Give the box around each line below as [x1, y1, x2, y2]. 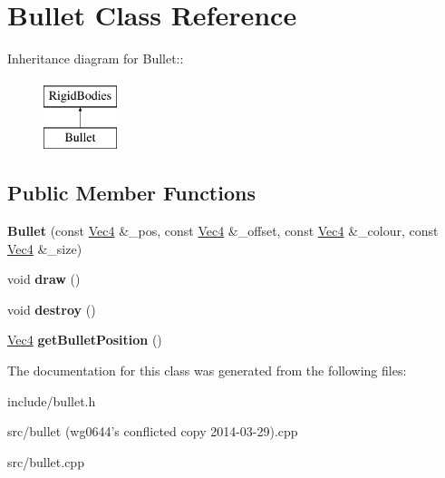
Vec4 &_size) [7, 239, 82, 258]
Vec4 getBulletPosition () [7, 330, 162, 349]
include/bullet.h [7, 391, 96, 410]
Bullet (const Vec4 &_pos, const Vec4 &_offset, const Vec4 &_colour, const [7, 221, 439, 240]
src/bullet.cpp [7, 452, 84, 471]
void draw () [7, 269, 81, 288]
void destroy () [7, 299, 96, 318]
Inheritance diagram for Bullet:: [7, 49, 184, 68]
